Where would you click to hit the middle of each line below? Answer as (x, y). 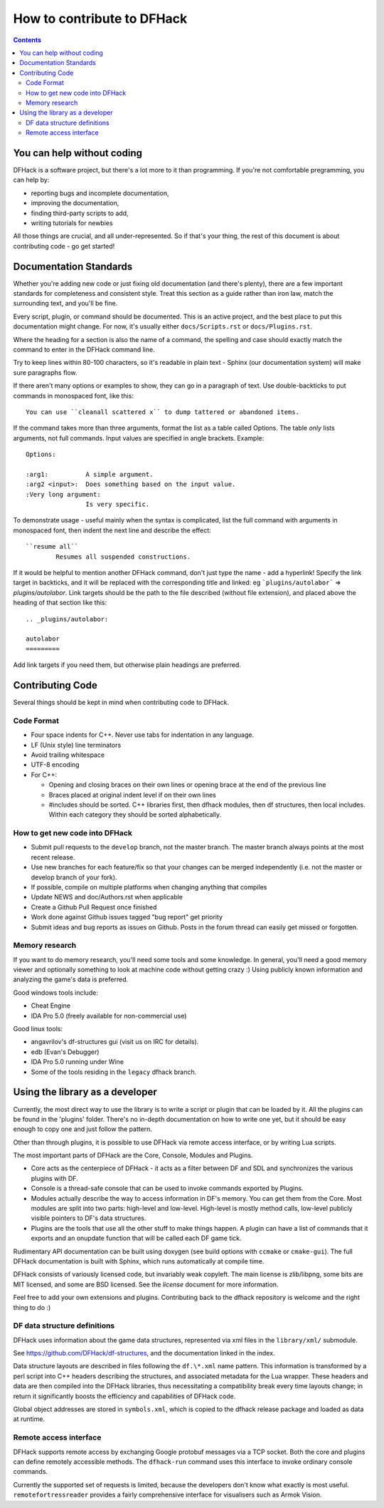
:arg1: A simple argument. (90, 474)
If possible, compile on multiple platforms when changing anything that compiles (149, 887)
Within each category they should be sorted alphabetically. (135, 815)
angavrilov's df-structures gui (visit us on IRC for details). (115, 1042)
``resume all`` (52, 547)
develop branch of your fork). (74, 877)
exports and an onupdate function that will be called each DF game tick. (136, 1238)
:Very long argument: (63, 494)
